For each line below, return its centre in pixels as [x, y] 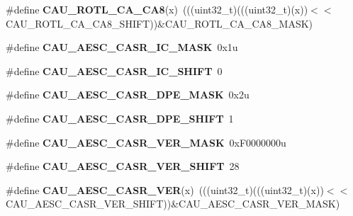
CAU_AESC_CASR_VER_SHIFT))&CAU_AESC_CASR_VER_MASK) [173, 204]
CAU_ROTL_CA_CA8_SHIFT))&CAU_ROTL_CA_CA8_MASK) [159, 23]
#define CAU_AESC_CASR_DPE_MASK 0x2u [128, 95]
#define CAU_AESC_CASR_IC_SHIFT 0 [114, 70]
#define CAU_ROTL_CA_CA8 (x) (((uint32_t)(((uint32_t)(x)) [157, 9]
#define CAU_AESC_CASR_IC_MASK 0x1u [122, 47]
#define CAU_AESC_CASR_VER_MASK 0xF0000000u [146, 142]
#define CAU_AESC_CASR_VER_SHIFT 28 [123, 166]
